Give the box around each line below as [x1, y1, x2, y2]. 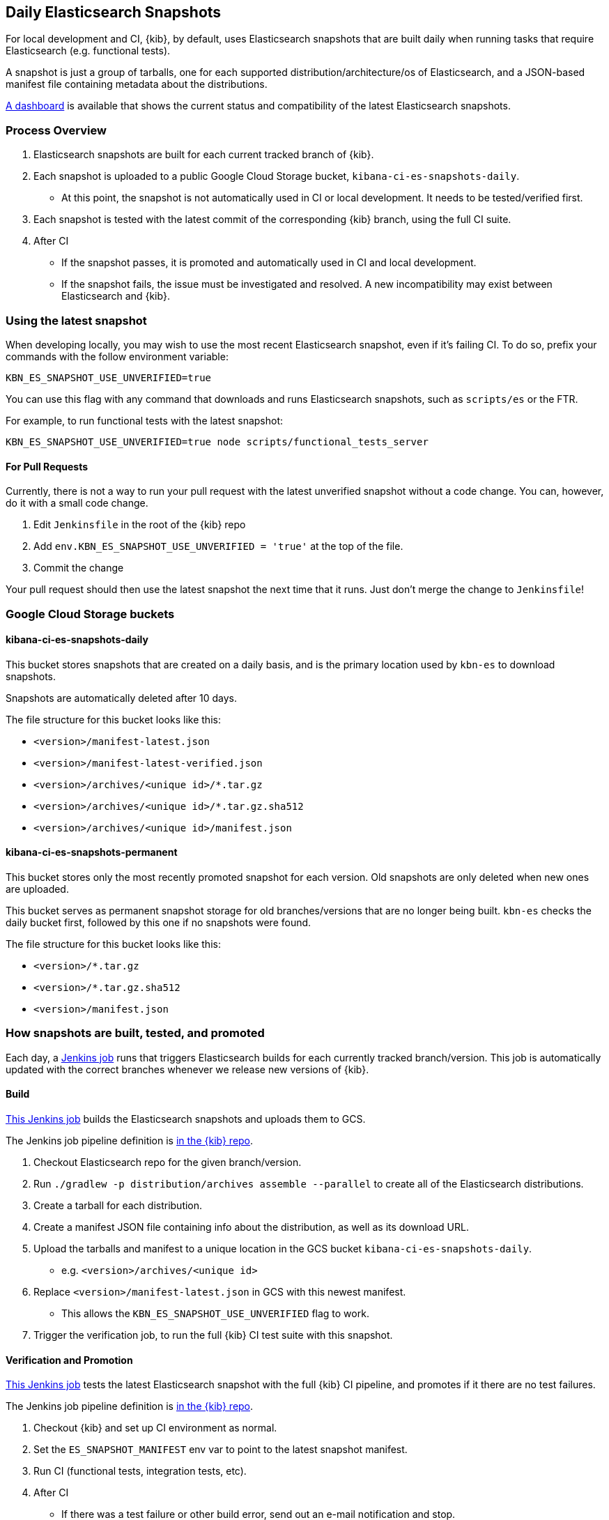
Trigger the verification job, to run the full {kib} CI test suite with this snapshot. [33, 1328, 393, 1341]
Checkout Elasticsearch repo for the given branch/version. [33, 1156, 302, 1168]
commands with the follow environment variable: [6, 350, 229, 362]
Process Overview [6, 123, 107, 137]
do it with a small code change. [6, 497, 148, 509]
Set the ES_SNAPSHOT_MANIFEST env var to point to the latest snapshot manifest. [33, 1443, 408, 1456]
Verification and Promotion [6, 1353, 133, 1366]
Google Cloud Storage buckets [6, 606, 175, 621]
